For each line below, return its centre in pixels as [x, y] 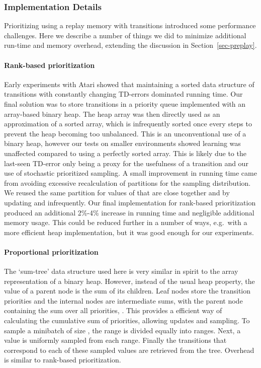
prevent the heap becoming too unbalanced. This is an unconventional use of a [125, 133]
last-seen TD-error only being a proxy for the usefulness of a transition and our [126, 163]
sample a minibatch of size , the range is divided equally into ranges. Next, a [122, 330]
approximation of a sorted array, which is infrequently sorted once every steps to [128, 124]
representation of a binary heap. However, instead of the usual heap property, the [129, 281]
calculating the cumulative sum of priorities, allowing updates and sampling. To [127, 320]
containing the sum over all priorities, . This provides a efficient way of [113, 310]
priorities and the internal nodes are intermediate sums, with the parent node [123, 300]
